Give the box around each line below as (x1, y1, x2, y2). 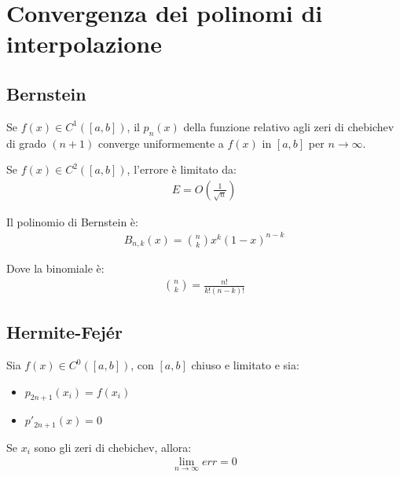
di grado (6, 134, 46, 151)
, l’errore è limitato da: (127, 161, 237, 178)
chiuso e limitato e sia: (191, 357, 299, 373)
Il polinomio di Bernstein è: (6, 213, 138, 229)
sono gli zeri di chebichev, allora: (34, 438, 192, 455)
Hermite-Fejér (6, 320, 123, 344)
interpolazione (6, 28, 162, 60)
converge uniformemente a (97, 134, 224, 151)
